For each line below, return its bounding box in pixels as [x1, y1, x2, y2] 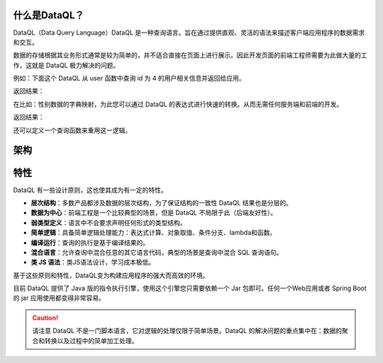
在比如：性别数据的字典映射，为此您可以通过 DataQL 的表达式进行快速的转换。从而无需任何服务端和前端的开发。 [13, 100, 343, 108]
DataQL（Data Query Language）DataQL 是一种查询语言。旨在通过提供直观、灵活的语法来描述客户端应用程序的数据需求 [13, 28, 365, 37]
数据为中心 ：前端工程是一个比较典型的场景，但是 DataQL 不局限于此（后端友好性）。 [30, 209, 277, 217]
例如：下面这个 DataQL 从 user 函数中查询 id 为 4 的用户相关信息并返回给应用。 [13, 74, 245, 83]
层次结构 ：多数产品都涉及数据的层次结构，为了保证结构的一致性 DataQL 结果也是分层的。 [30, 198, 292, 207]
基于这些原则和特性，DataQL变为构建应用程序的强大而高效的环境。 [13, 271, 209, 280]
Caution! [32, 313, 59, 322]
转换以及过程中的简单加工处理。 [44, 336, 138, 345]
